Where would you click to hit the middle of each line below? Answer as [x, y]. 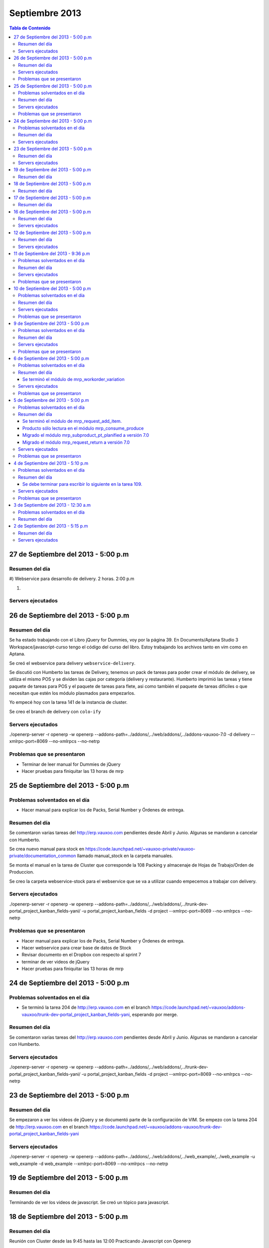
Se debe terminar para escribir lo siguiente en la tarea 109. [82, 484]
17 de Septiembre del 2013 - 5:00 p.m [52, 198]
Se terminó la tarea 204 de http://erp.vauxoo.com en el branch [86, 1007]
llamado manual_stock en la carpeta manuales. [125, 856]
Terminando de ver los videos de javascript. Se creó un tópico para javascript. [89, 1202]
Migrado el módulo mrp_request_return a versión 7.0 [76, 442]
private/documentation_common [43, 856]
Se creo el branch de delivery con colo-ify [55, 711]
